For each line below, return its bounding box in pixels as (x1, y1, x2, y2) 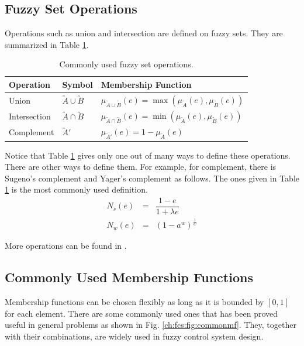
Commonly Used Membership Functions (5, 268, 253, 286)
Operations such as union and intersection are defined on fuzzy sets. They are (5, 27, 283, 39)
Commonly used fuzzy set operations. (59, 58, 194, 70)
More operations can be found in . (5, 239, 127, 252)
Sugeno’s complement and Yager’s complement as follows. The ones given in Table (5, 172, 299, 184)
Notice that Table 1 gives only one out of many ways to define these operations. (5, 149, 291, 161)
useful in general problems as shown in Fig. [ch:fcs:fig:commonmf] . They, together (5, 318, 296, 331)
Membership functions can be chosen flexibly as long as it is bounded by (5, 296, 264, 308)
